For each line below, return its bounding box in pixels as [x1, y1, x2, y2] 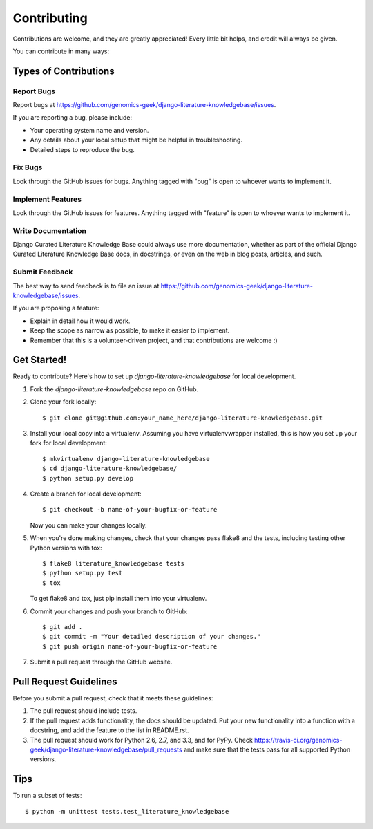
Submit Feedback [12, 267, 73, 277]
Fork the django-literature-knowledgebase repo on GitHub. [30, 384, 199, 393]
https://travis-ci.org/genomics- [254, 736, 343, 744]
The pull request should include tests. [30, 707, 137, 715]
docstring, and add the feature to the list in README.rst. [30, 726, 189, 734]
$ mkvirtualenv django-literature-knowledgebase [42, 455, 210, 463]
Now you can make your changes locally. [30, 521, 147, 529]
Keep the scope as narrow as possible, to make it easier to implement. [30, 326, 230, 335]
